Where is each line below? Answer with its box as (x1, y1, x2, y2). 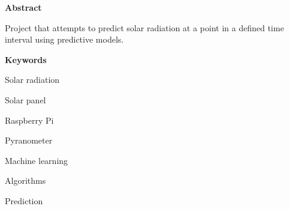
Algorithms (5, 174, 46, 187)
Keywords (5, 53, 47, 65)
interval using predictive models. (5, 33, 124, 46)
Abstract (5, 1, 42, 13)
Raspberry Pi (5, 114, 54, 126)
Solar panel (5, 93, 46, 106)
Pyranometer (5, 134, 53, 147)
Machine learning (5, 154, 68, 166)
